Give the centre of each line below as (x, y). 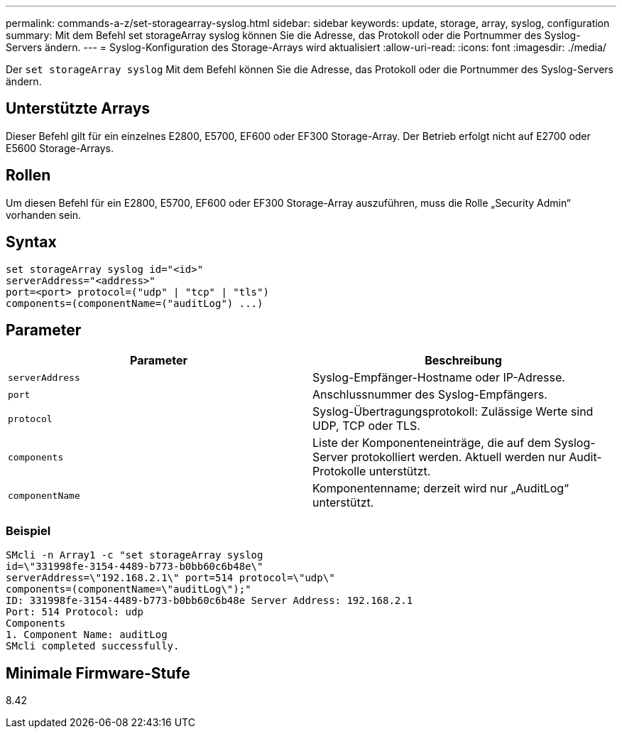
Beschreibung (463, 361)
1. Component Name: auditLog (87, 635)
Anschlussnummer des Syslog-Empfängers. (430, 395)
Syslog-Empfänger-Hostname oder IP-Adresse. (439, 378)
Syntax (31, 242)
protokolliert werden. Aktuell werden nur (458, 457)
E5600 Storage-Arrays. (60, 148)
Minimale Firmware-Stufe (98, 673)
